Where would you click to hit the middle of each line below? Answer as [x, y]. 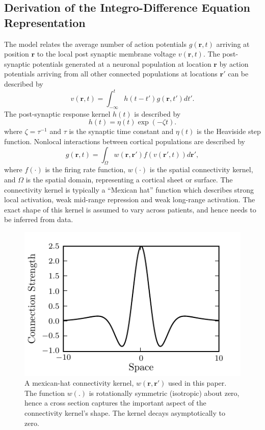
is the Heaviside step [229, 131]
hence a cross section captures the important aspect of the [115, 403]
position [17, 54]
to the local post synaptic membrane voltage [107, 54]
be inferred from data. [39, 219]
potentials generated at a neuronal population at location [122, 63]
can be [238, 74]
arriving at [233, 44]
